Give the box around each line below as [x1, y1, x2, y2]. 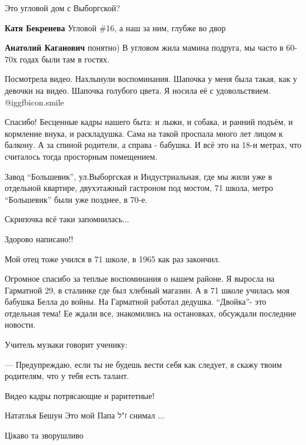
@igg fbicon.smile [5, 95, 64, 108]
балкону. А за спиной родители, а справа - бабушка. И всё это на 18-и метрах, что [5, 139, 301, 151]
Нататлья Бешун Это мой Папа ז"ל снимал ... [5, 409, 165, 421]
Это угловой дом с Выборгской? [5, 2, 120, 14]
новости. [5, 318, 36, 331]
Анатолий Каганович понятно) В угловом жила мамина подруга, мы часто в [5, 41, 284, 54]
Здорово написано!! [5, 232, 74, 245]
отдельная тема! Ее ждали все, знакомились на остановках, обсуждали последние [5, 306, 297, 319]
